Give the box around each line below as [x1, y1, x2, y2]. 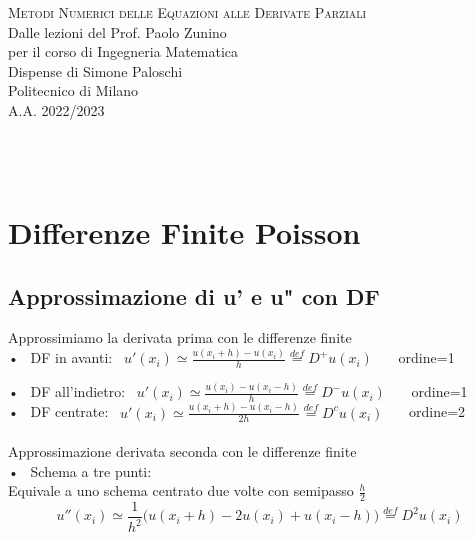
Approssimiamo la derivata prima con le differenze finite [8, 327, 352, 348]
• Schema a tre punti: [8, 460, 152, 481]
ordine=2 [409, 401, 466, 422]
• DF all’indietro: [8, 381, 126, 402]
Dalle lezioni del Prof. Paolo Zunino [8, 21, 227, 42]
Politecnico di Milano [8, 80, 139, 101]
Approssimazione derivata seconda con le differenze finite [8, 440, 357, 461]
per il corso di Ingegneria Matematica [8, 41, 239, 62]
